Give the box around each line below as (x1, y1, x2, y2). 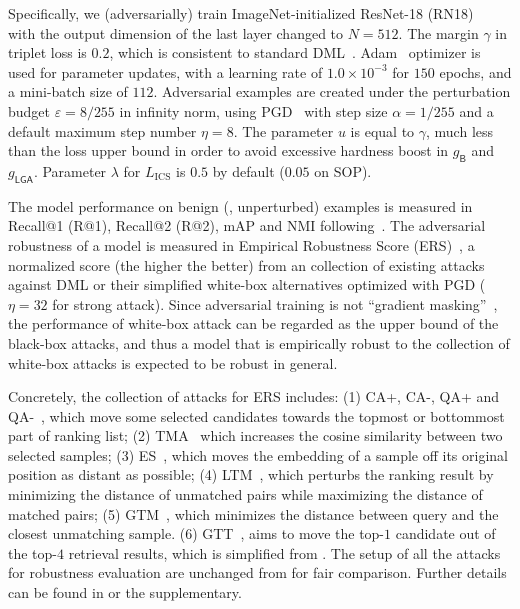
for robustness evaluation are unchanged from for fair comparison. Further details (8, 562, 507, 583)
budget (8, 100, 51, 121)
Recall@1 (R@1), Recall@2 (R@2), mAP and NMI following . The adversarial (8, 215, 486, 236)
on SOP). (314, 160, 372, 181)
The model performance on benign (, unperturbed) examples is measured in (8, 195, 473, 216)
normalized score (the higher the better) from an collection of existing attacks (8, 254, 485, 275)
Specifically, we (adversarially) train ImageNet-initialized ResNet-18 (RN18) (8, 3, 474, 23)
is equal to (350, 120, 415, 141)
